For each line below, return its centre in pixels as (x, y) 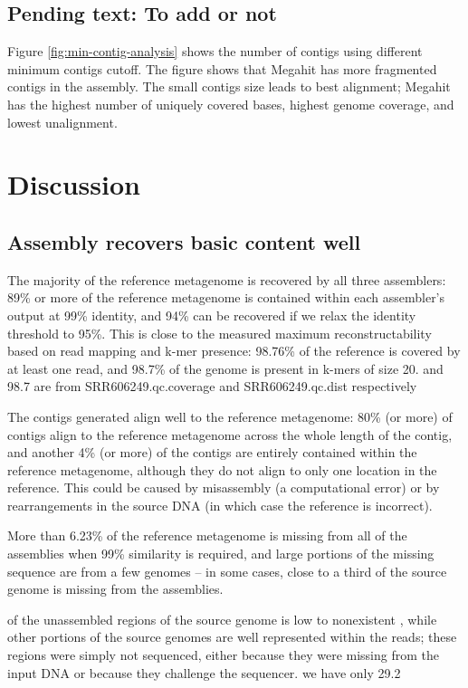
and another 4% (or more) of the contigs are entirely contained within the (212, 452)
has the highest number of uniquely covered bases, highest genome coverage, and (231, 104)
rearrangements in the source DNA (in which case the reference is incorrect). (220, 505)
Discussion (74, 184)
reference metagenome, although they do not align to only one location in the (222, 469)
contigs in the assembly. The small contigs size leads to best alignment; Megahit (229, 86)
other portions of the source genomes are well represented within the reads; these (232, 637)
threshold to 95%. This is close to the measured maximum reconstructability (220, 333)
